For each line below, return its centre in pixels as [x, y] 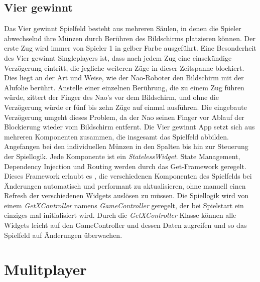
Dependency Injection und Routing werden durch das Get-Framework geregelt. [125, 166]
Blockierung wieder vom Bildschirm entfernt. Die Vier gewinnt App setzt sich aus [129, 127]
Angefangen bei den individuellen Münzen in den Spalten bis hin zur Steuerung [126, 146]
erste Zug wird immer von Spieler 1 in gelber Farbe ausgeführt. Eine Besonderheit [130, 48]
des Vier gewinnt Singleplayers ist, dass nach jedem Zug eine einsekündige [118, 57]
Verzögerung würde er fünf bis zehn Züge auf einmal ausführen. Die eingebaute [125, 107]
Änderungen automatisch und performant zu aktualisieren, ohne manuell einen [125, 185]
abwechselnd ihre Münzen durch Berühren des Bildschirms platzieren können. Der [130, 38]
